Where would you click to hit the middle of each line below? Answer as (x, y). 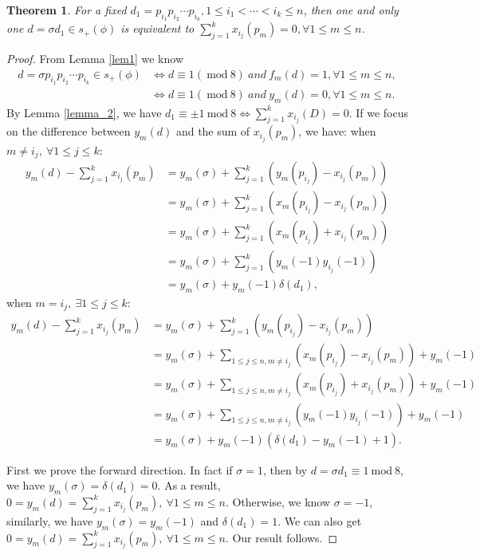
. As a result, (189, 485)
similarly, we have (50, 520)
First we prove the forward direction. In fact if (120, 469)
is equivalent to (157, 28)
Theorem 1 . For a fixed (67, 10)
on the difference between (69, 131)
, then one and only (351, 10)
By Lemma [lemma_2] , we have (84, 112)
